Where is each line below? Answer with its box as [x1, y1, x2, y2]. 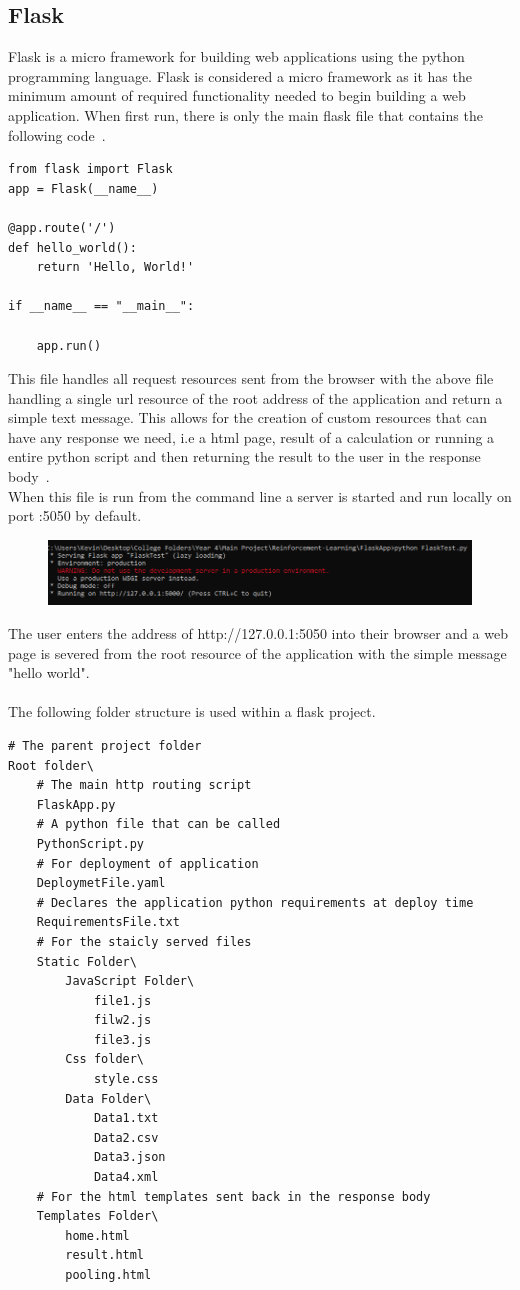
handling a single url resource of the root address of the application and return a [8, 387, 503, 408]
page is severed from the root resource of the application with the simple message [8, 642, 507, 663]
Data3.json [93, 1150, 166, 1165]
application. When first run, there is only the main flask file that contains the [8, 104, 483, 125]
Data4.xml [93, 1170, 159, 1185]
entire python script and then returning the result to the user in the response [8, 446, 481, 467]
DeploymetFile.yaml [36, 876, 166, 891]
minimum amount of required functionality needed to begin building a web [8, 85, 466, 106]
